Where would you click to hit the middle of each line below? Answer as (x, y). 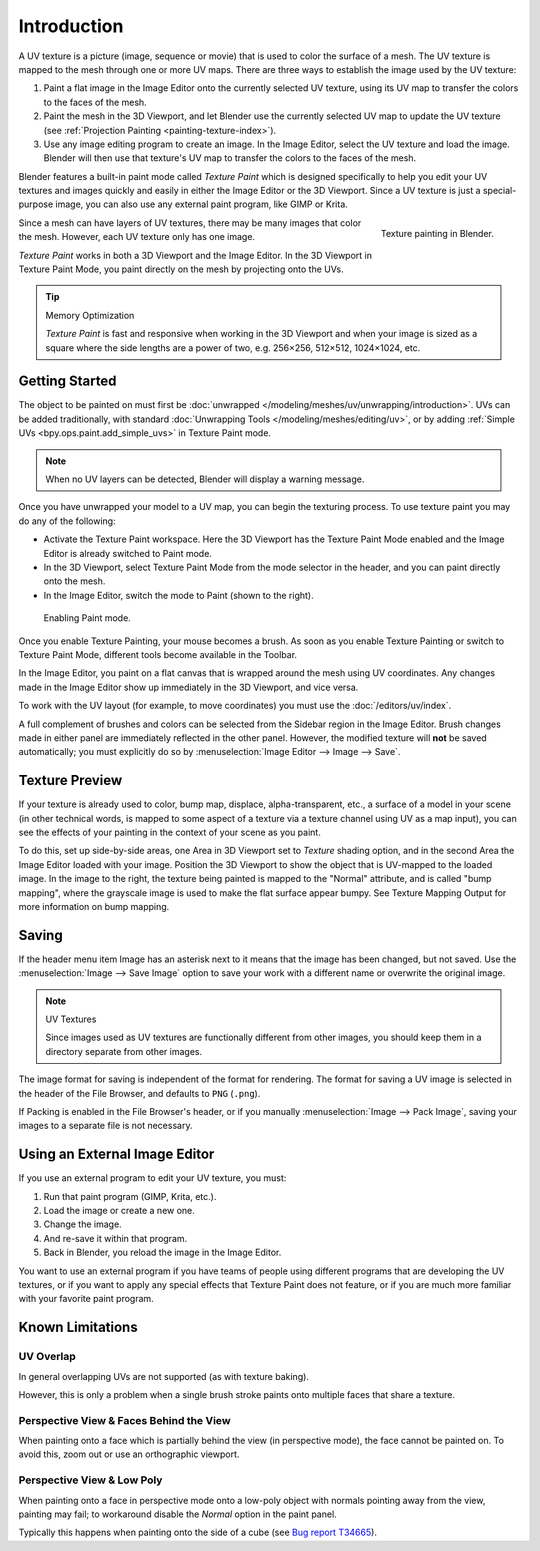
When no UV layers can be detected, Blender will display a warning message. (205, 479)
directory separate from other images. (124, 1051)
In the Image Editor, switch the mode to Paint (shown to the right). (178, 595)
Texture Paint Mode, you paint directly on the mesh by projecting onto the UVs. (181, 269)
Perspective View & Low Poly (90, 1480)
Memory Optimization (90, 315)
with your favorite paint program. (86, 1299)
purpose (36, 204)
